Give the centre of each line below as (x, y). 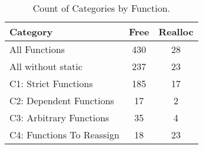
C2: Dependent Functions (62, 100)
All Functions (37, 49)
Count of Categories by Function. (101, 8)
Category (31, 32)
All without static (46, 66)
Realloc (176, 32)
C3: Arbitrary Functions (59, 117)
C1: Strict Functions (51, 83)
